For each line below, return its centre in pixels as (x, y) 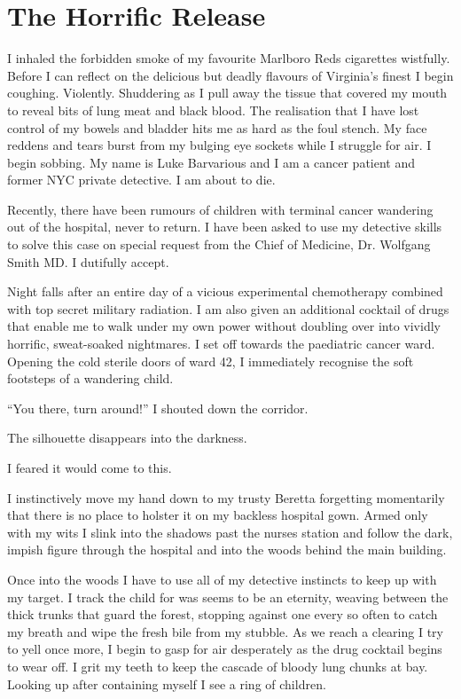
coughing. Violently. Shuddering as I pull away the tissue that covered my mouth (227, 93)
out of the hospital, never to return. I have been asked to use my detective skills (225, 227)
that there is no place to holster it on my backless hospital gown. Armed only (218, 515)
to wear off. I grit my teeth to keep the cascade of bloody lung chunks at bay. (218, 666)
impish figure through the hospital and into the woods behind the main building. (227, 550)
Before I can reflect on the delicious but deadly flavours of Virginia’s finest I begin (230, 75)
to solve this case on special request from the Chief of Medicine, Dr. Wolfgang (219, 244)
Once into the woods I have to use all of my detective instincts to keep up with (222, 579)
